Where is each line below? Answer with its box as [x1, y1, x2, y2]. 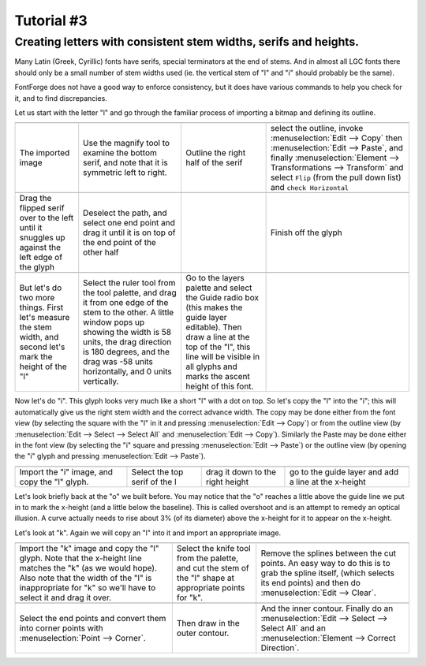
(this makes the [185, 302, 243, 313]
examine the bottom [83, 147, 158, 158]
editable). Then [185, 322, 242, 333]
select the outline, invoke [270, 123, 364, 134]
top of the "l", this [185, 341, 251, 352]
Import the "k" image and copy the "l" [19, 543, 159, 554]
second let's [19, 341, 65, 352]
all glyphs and [185, 361, 238, 372]
